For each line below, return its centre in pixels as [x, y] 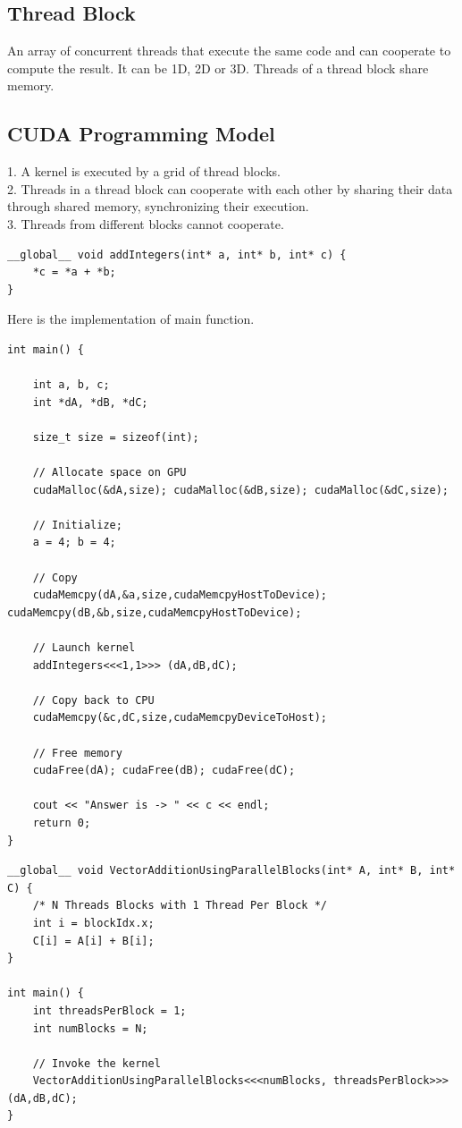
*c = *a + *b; [74, 272]
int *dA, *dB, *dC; [90, 402]
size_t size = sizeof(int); [116, 437]
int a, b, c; [71, 385]
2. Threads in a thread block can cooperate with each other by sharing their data [230, 188]
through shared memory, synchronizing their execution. [158, 206]
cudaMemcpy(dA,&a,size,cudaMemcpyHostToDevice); [180, 595]
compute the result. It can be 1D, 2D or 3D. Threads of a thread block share [218, 68]
